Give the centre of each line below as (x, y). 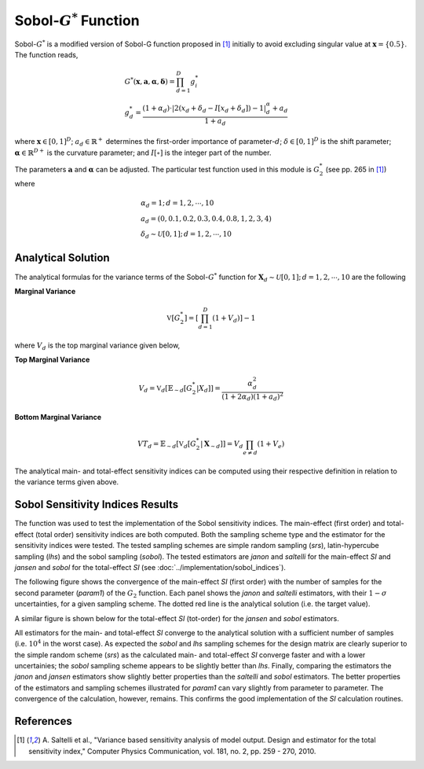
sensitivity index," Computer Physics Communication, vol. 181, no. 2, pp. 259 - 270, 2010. (172, 751)
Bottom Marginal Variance (58, 418)
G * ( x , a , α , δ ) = (150, 81)
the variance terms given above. (67, 482)
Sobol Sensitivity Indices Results (97, 504)
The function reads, (46, 54)
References (43, 721)
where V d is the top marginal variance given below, (97, 346)
